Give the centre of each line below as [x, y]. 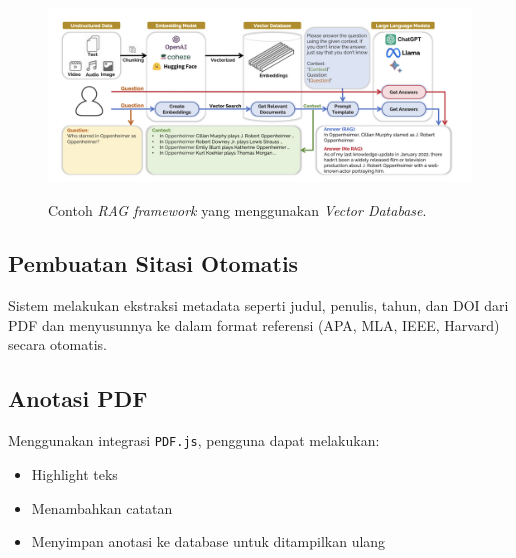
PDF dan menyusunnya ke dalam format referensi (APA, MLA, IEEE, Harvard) [254, 324]
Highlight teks [74, 473]
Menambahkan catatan [102, 507]
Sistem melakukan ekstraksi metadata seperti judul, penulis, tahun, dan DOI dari [258, 305]
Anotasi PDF [78, 398]
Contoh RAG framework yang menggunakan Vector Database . [237, 209]
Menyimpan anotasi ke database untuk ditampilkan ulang [208, 541]
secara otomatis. [57, 344]
